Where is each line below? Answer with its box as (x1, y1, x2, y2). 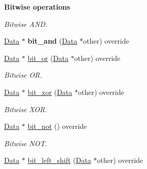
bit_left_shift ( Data (27, 155, 91, 165)
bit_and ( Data (27, 36, 78, 46)
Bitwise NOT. (4, 138, 48, 148)
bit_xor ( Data (27, 86, 72, 97)
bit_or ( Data (27, 52, 68, 63)
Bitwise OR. (4, 70, 42, 80)
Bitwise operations (4, 2, 70, 12)
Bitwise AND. (4, 18, 48, 29)
